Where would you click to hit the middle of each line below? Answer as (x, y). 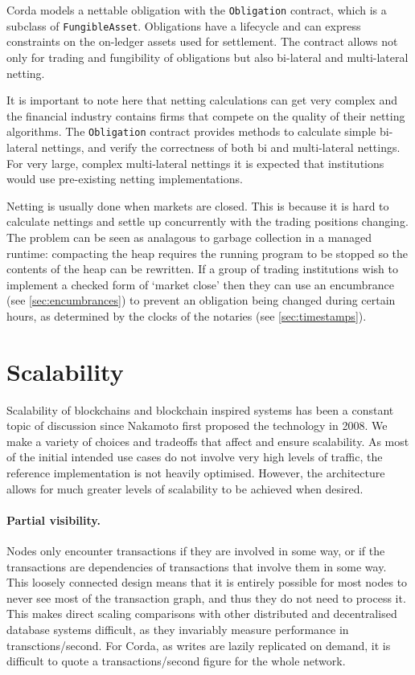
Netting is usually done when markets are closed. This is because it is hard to (198, 205)
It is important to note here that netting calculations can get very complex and (202, 100)
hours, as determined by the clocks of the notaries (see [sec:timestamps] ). (187, 315)
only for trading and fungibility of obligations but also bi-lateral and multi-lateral (207, 57)
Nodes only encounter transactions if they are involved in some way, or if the (196, 550)
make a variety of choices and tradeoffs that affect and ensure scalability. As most (208, 441)
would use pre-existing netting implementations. (125, 179)
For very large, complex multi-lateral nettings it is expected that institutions (195, 163)
